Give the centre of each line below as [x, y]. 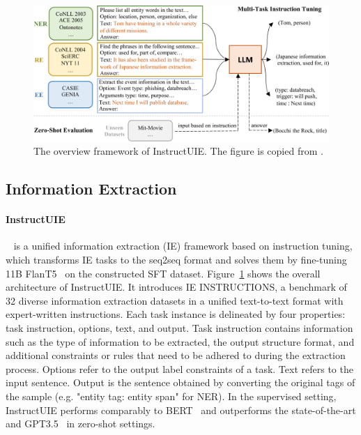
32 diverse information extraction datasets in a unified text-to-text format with [175, 300]
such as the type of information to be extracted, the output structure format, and [180, 341]
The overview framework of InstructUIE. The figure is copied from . [178, 151]
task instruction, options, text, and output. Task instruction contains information [179, 327]
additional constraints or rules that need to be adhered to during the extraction [176, 355]
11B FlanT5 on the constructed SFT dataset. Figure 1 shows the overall [163, 273]
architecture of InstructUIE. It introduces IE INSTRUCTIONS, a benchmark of [176, 287]
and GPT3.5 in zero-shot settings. [80, 423]
